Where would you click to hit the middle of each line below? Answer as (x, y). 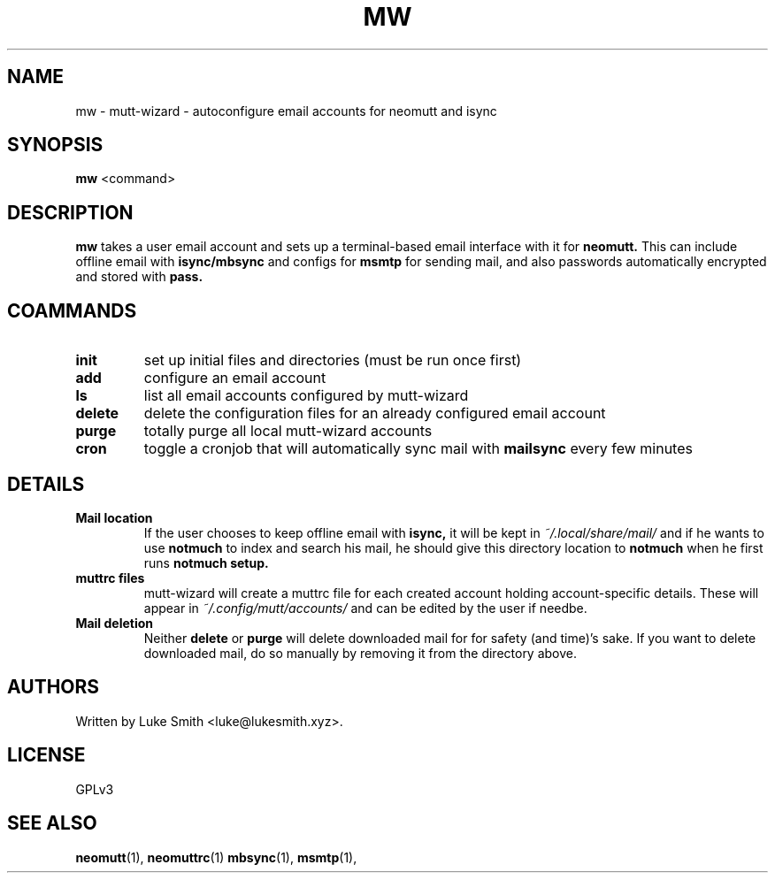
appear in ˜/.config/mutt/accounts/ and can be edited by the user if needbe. (365, 608)
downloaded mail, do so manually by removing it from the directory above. (361, 653)
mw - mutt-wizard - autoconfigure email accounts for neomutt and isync (286, 111)
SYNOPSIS (55, 145)
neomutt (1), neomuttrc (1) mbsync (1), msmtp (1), (216, 857)
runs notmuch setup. (206, 562)
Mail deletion (114, 623)
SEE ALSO (52, 823)
